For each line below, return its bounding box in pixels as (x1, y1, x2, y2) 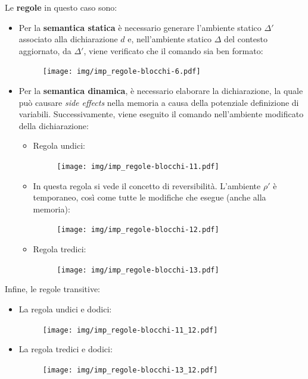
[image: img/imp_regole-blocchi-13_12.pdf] (42, 365, 218, 374)
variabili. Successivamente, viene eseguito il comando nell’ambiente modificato (18, 108, 304, 120)
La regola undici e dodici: (18, 302, 112, 315)
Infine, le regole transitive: (5, 283, 100, 295)
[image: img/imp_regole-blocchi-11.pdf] (57, 162, 219, 171)
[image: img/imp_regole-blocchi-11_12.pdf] (42, 325, 218, 334)
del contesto (224, 33, 267, 45)
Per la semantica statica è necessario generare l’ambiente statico (18, 21, 262, 33)
